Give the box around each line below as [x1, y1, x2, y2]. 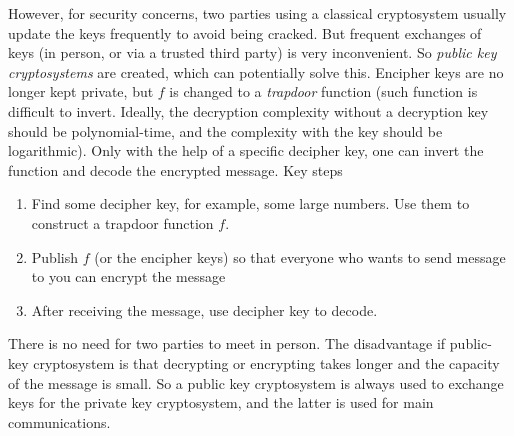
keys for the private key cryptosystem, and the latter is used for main [8, 392, 434, 413]
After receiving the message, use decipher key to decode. [31, 299, 378, 320]
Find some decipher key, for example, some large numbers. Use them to [31, 193, 470, 214]
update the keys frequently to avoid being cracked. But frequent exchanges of [8, 22, 482, 43]
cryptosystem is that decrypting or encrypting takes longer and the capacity [33, 352, 500, 373]
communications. [8, 411, 111, 432]
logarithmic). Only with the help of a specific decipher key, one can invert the [8, 140, 484, 161]
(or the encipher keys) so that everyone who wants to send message [94, 246, 506, 267]
